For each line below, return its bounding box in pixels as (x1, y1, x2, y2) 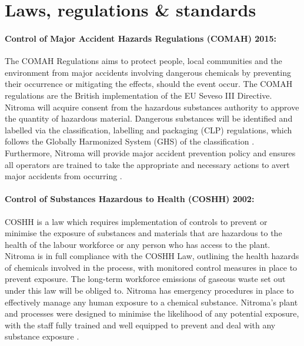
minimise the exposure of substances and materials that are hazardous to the (5, 227, 282, 239)
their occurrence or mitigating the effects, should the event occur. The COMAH (5, 78, 293, 90)
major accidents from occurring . (5, 170, 122, 182)
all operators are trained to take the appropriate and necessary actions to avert (5, 158, 290, 170)
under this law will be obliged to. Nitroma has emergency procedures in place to (5, 284, 294, 297)
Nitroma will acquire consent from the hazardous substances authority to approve (5, 100, 299, 113)
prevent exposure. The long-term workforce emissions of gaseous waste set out (5, 273, 286, 285)
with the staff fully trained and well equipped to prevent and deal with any (5, 318, 276, 331)
